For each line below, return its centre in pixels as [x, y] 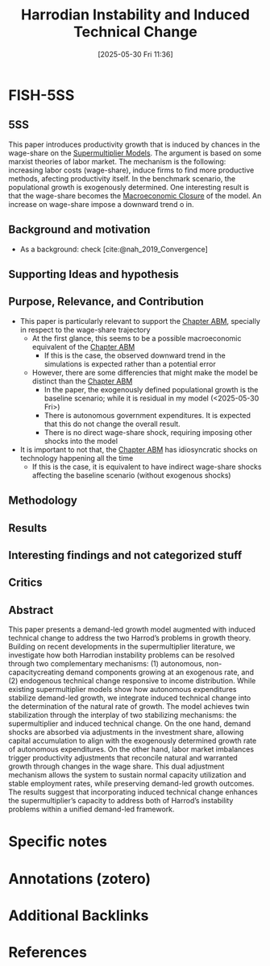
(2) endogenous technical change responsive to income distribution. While [132, 681]
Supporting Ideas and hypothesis [94, 274]
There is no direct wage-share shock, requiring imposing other [148, 432]
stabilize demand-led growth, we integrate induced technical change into [130, 698]
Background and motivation [79, 230]
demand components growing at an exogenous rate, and [160, 672]
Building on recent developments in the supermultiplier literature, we [122, 647]
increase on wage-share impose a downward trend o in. [101, 204]
